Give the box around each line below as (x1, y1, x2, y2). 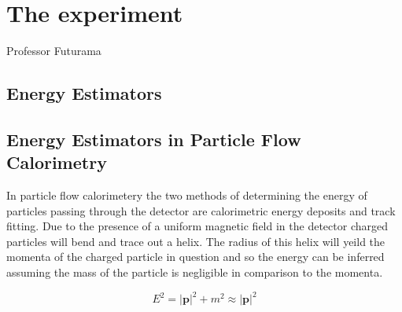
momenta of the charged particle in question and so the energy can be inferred (6, 248, 385, 265)
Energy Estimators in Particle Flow (6, 127, 301, 151)
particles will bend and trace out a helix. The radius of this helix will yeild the (6, 233, 385, 249)
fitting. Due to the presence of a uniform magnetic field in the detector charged (6, 218, 388, 234)
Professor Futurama (6, 42, 101, 59)
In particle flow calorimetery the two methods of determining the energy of (6, 187, 367, 204)
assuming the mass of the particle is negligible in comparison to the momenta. (6, 264, 383, 281)
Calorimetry (6, 150, 107, 174)
